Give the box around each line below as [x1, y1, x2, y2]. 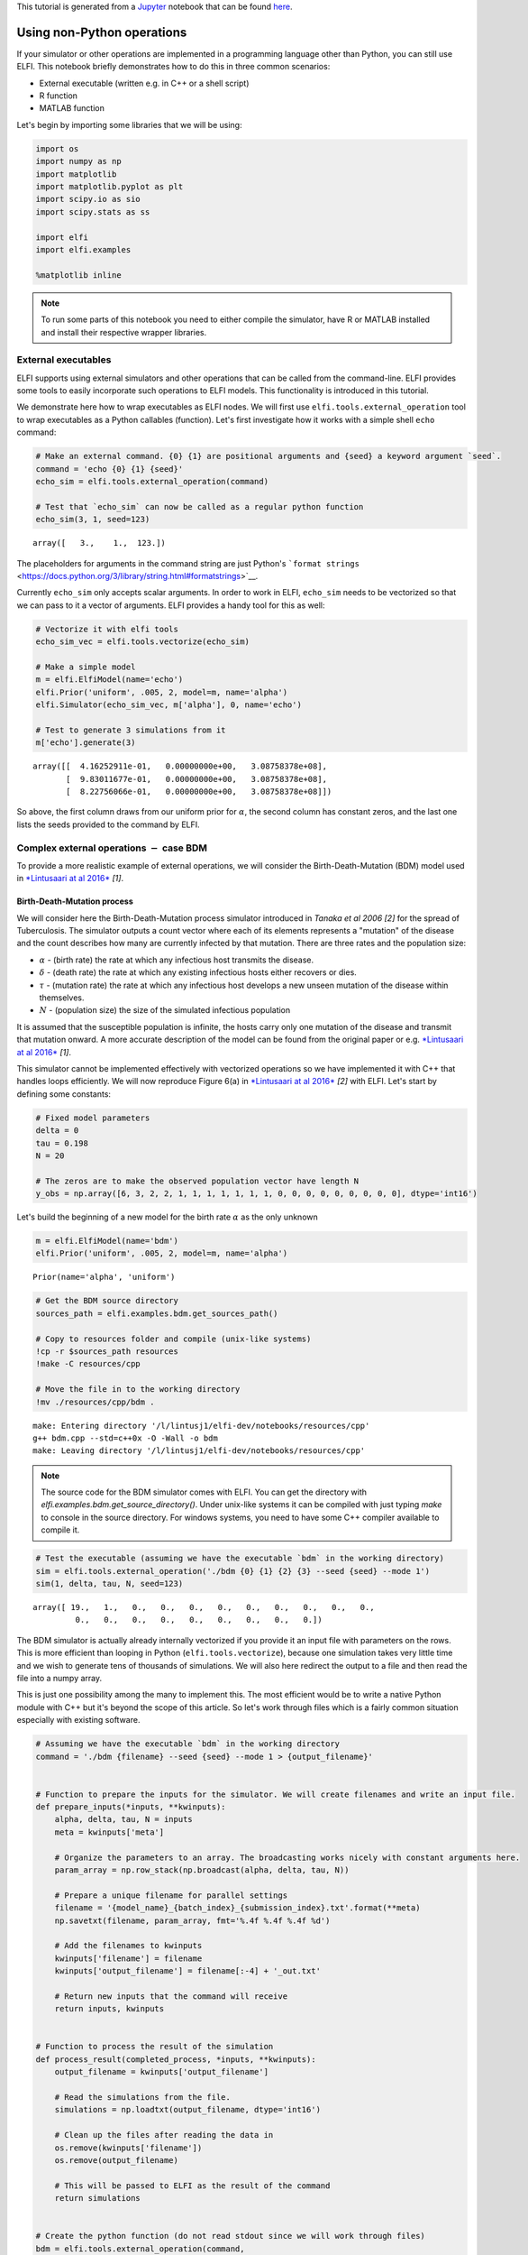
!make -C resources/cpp [35, 1358, 141, 1369]
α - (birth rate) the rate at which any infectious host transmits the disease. [39, 954, 314, 965]
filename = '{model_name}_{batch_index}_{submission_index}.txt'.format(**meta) [54, 1903, 421, 1913]
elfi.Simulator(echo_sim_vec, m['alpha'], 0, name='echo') [35, 700, 302, 710]
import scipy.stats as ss [35, 207, 150, 216]
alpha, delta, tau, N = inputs [54, 1814, 193, 1825]
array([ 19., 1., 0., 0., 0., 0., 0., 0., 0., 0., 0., [32, 1602, 375, 1612]
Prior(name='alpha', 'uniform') [32, 1272, 176, 1283]
